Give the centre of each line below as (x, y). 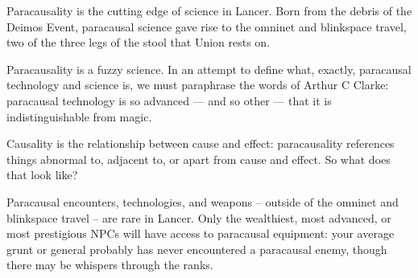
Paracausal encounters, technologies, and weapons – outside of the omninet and (203, 201)
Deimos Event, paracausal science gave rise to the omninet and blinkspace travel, (207, 26)
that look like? (42, 175)
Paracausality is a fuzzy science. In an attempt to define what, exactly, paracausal (209, 69)
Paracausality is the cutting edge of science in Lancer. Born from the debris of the (209, 10)
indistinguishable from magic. (79, 116)
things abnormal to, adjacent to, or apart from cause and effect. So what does (199, 159)
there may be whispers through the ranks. (110, 265)
